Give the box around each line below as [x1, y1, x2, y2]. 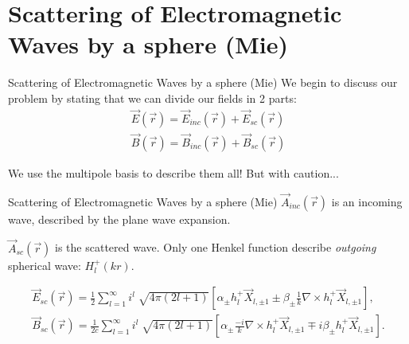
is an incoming [331, 193, 403, 209]
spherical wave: [8, 256, 81, 273]
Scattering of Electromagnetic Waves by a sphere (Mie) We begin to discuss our [8, 74, 398, 91]
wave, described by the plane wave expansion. [8, 210, 231, 227]
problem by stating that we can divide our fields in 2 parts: [8, 89, 297, 106]
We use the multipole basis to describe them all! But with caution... [8, 165, 339, 181]
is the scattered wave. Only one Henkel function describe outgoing [55, 239, 376, 256]
